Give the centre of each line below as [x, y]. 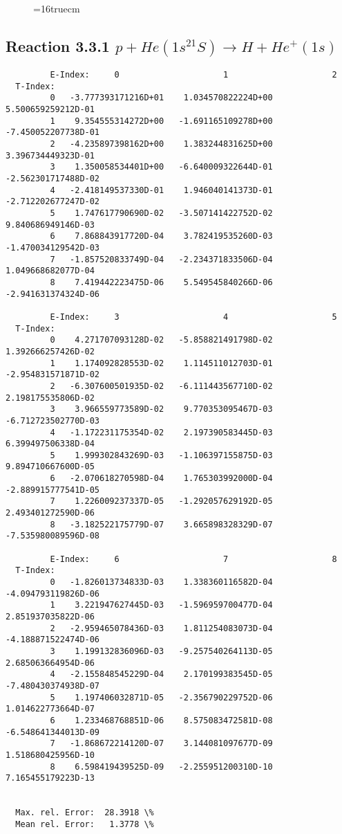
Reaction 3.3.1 [58, 45]
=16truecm [57, 8]
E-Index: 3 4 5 [193, 317]
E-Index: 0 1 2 [193, 75]
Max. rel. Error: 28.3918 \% [85, 813]
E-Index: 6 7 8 [193, 559]
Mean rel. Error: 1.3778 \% [85, 824]
